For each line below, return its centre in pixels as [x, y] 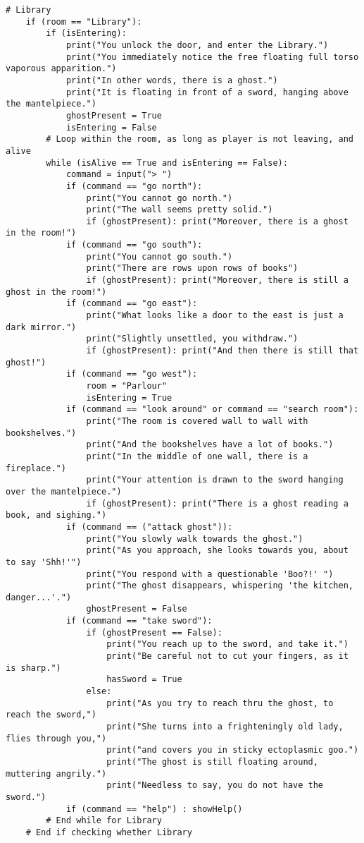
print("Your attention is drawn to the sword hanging [215, 480]
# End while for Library [104, 821]
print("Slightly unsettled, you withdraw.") [192, 339]
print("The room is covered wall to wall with [197, 421]
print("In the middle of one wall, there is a [197, 456]
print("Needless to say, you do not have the [215, 786]
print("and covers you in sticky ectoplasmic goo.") [233, 750]
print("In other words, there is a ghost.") [172, 80]
